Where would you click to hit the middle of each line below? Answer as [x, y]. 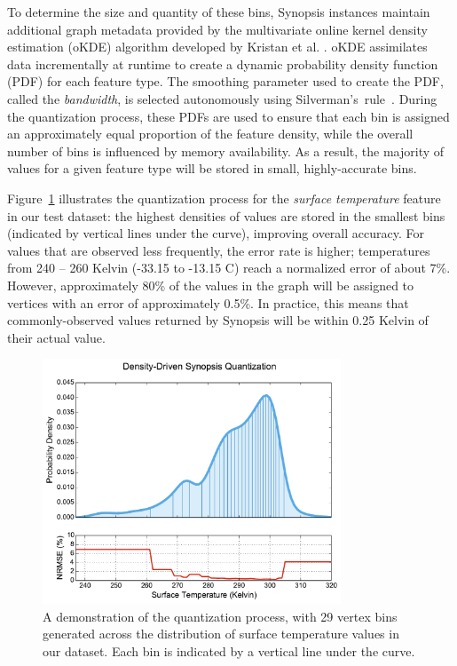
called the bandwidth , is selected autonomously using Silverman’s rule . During [222, 98]
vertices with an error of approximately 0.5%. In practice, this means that [208, 302]
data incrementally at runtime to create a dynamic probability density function [223, 63]
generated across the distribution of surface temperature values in [221, 634]
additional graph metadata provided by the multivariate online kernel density [217, 29]
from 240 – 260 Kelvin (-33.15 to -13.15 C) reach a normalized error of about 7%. [229, 268]
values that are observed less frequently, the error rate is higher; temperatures [219, 250]
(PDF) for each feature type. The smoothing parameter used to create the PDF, [225, 81]
